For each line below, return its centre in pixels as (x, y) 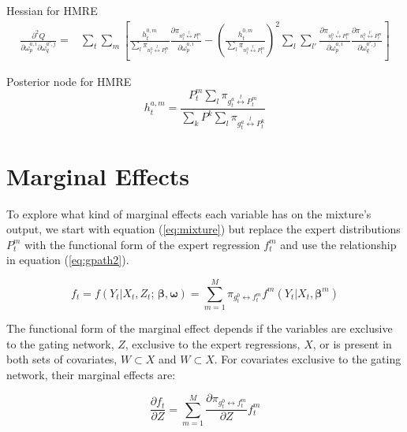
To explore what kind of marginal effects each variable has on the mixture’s (189, 213)
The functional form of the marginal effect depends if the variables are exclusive (200, 328)
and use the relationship (338, 244)
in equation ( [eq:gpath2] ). (68, 260)
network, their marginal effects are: (91, 374)
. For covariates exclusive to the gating (308, 359)
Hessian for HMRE (52, 10)
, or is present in (352, 343)
